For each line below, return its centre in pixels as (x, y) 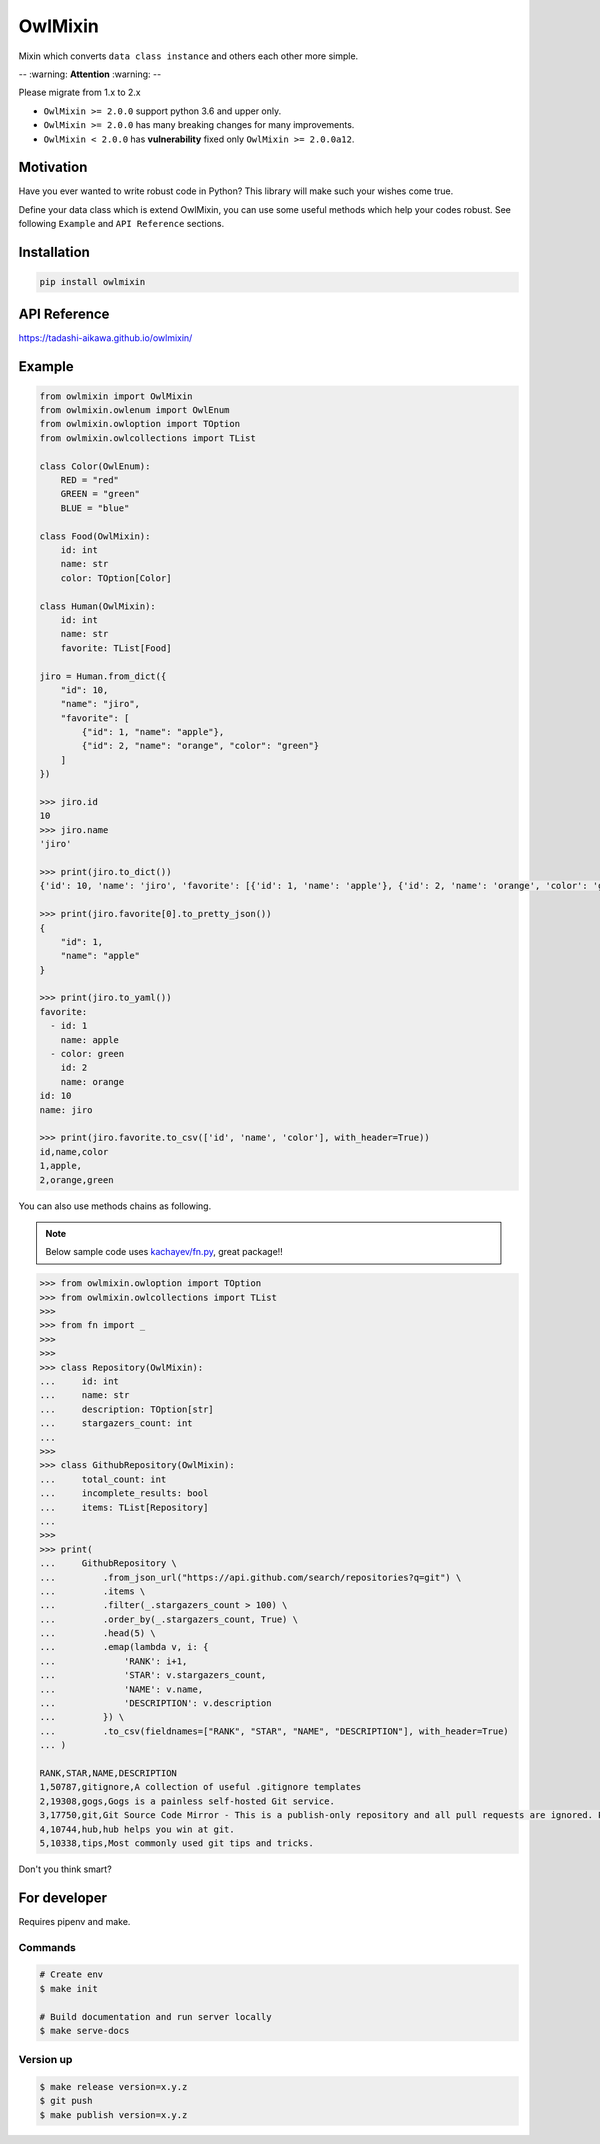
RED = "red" (90, 480)
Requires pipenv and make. (74, 1921)
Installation (54, 252)
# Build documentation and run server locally (155, 2016)
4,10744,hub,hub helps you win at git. (137, 1829)
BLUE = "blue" (95, 508)
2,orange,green (76, 1179)
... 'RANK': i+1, (113, 1661)
